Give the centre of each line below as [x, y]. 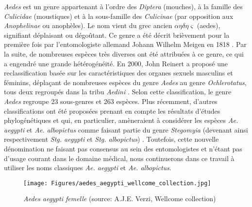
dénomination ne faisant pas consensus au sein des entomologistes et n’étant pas [123, 148]
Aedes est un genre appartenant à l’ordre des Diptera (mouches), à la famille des [123, 6]
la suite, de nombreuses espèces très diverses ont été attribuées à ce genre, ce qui [124, 53]
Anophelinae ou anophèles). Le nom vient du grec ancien [88, 25]
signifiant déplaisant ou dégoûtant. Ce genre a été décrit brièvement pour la [117, 35]
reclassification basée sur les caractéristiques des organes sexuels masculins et [118, 73]
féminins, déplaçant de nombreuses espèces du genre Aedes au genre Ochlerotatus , [125, 82]
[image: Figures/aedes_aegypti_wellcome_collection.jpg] [117, 183]
